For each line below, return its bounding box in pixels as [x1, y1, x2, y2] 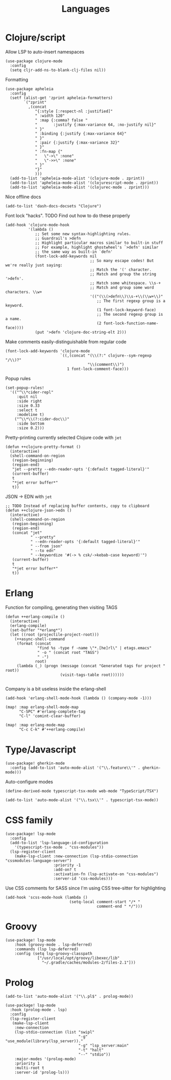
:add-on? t [53, 867, 77, 872]
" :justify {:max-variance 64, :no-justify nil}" [35, 122, 157, 127]
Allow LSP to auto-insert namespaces [5, 49, 85, 55]
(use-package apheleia [5, 86, 54, 91]
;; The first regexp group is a [96, 298, 166, 303]
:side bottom [16, 421, 44, 426]
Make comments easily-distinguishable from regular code [5, 338, 127, 345]
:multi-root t [14, 1065, 44, 1070]
